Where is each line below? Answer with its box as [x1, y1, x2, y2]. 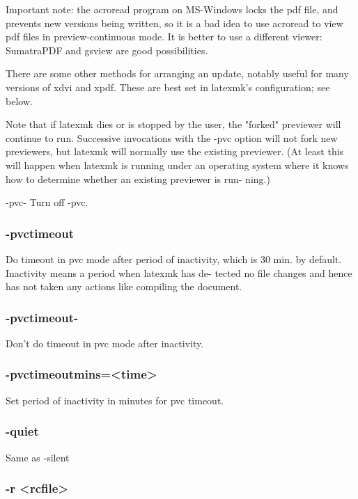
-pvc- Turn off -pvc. [6, 195, 88, 209]
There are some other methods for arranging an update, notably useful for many [6, 66, 349, 81]
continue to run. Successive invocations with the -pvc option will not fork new [6, 130, 338, 145]
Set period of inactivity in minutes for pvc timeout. [6, 393, 224, 407]
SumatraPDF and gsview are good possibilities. [6, 42, 208, 57]
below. [6, 93, 33, 108]
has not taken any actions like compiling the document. [6, 279, 242, 294]
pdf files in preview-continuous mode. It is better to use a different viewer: [6, 29, 322, 44]
